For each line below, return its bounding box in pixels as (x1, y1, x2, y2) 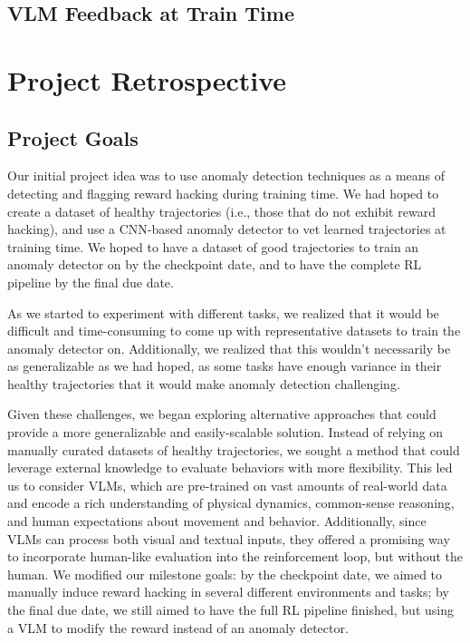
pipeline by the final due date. (7, 272, 174, 291)
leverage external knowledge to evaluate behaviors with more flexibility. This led (7, 458, 453, 477)
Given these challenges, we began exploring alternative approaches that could (7, 404, 436, 424)
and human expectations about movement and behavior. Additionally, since (7, 511, 427, 531)
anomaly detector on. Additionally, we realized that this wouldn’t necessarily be (7, 338, 451, 357)
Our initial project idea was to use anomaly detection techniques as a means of (7, 166, 446, 185)
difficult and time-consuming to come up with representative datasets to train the (7, 321, 461, 340)
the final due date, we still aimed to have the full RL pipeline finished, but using (7, 600, 454, 619)
